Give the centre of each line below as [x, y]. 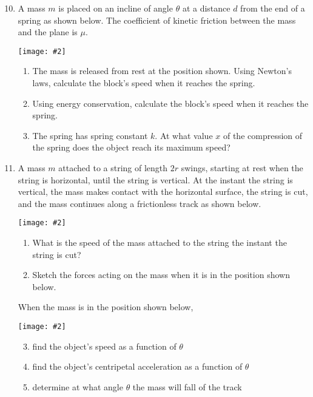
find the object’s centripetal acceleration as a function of [137, 366]
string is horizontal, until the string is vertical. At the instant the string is [155, 179]
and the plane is [48, 32]
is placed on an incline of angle [116, 8]
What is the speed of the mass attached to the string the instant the [160, 243]
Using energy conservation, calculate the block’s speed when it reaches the [170, 103]
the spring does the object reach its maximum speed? [131, 147]
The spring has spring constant [90, 135]
